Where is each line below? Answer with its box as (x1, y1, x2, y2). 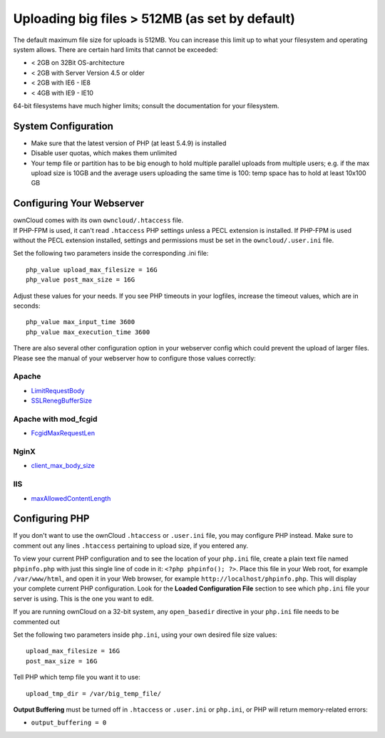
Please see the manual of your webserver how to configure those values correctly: (13, 353, 256, 363)
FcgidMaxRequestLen (31, 429, 96, 437)
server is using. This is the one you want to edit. (13, 594, 154, 603)
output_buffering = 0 (31, 719, 107, 727)
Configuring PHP (13, 513, 90, 525)
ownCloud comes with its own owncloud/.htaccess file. (13, 216, 184, 224)
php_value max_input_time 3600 (26, 318, 135, 326)
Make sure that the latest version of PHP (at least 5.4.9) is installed (31, 139, 227, 147)
